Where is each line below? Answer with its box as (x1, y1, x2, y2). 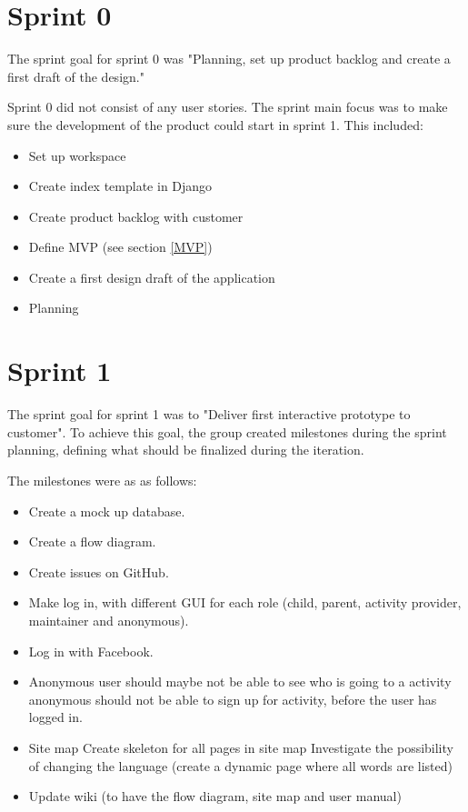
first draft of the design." (7, 66, 144, 85)
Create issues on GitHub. (28, 562, 169, 581)
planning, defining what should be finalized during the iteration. (7, 440, 364, 459)
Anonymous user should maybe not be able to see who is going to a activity (28, 672, 452, 691)
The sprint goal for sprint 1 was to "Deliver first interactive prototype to (7, 405, 411, 424)
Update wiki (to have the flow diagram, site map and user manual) (28, 787, 402, 806)
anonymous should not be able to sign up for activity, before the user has (28, 689, 437, 708)
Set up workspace (28, 145, 126, 165)
